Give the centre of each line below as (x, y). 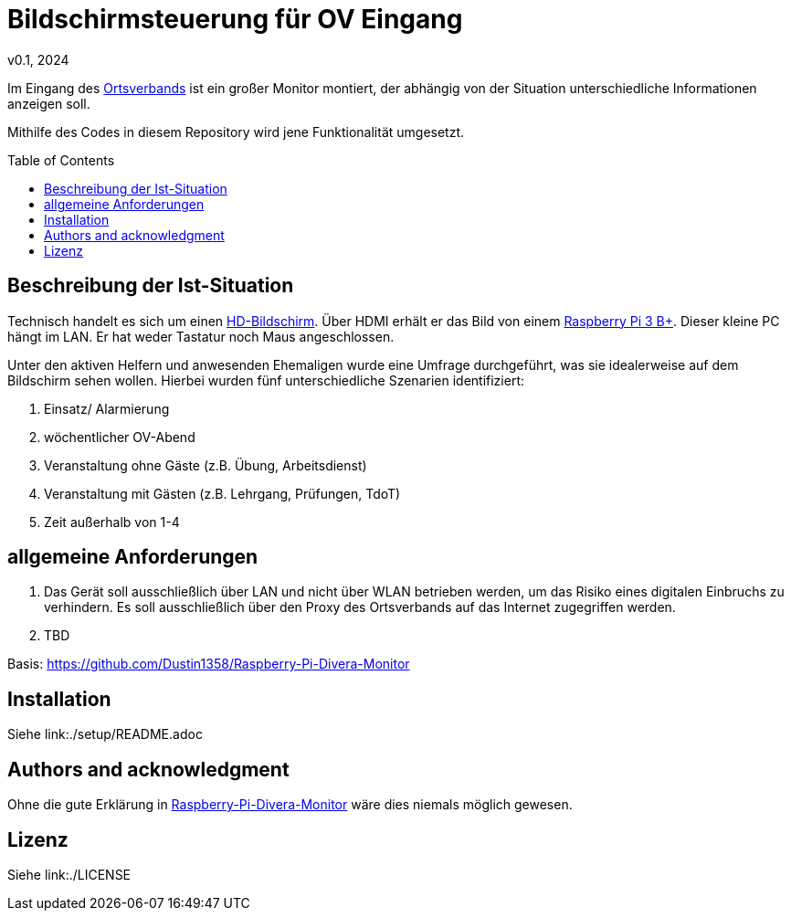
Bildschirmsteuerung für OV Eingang (235, 19)
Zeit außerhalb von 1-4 (112, 522)
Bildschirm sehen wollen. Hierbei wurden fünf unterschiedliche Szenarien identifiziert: (266, 380)
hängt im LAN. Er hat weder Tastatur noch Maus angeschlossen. (201, 336)
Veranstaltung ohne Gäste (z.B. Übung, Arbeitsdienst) (206, 465)
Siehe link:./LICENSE (69, 874)
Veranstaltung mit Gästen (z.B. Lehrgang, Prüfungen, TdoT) (222, 493)
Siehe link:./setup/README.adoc (105, 734)
